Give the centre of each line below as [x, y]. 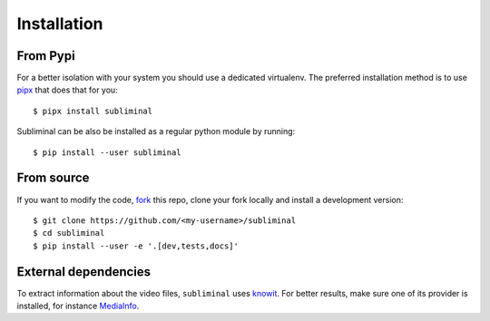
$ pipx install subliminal [93, 111]
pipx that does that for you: [67, 90]
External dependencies [84, 272]
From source [53, 178]
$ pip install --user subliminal [107, 152]
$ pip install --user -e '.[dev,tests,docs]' [136, 246]
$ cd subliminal [69, 233]
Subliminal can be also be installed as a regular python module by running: [156, 131]
